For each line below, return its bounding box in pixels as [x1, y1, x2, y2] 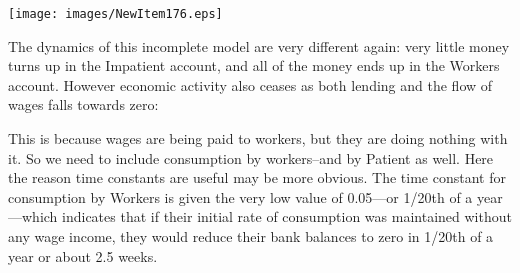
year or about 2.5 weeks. [8, 245, 158, 266]
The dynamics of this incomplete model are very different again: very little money [8, 35, 510, 56]
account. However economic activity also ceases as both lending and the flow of [8, 74, 493, 95]
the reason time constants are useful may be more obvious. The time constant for [8, 167, 506, 188]
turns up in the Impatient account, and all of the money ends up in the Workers [8, 55, 500, 76]
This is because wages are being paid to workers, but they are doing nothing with [8, 128, 508, 149]
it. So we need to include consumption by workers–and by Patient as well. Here [8, 147, 494, 168]
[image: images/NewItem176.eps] [8, 7, 223, 21]
